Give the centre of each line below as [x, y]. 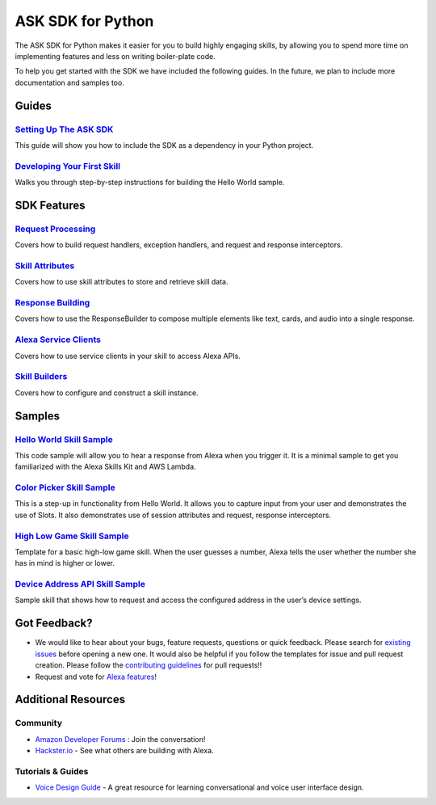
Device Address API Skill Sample [80, 584]
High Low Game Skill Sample [72, 536]
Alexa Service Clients [58, 339]
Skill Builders [41, 377]
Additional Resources [70, 700]
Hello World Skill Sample [64, 439]
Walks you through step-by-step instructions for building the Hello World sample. [150, 183]
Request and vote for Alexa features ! [96, 676]
